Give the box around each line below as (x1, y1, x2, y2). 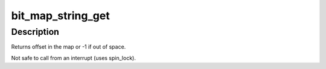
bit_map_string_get (11, 9, 110, 22)
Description (11, 26, 60, 37)
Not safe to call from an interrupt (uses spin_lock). (11, 54, 136, 61)
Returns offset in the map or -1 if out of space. (11, 43, 126, 50)
